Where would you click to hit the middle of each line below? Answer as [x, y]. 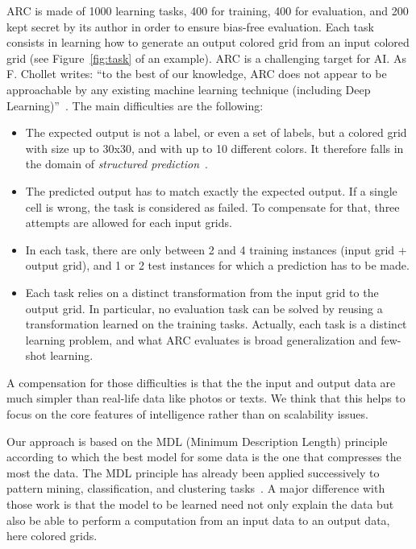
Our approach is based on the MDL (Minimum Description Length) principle [197, 441]
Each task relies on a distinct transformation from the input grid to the [202, 292]
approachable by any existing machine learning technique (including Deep [189, 89]
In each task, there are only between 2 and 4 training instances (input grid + [216, 249]
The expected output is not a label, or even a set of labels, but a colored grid [216, 132]
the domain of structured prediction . [116, 164]
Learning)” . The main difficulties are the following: [135, 105]
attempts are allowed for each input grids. [129, 223]
